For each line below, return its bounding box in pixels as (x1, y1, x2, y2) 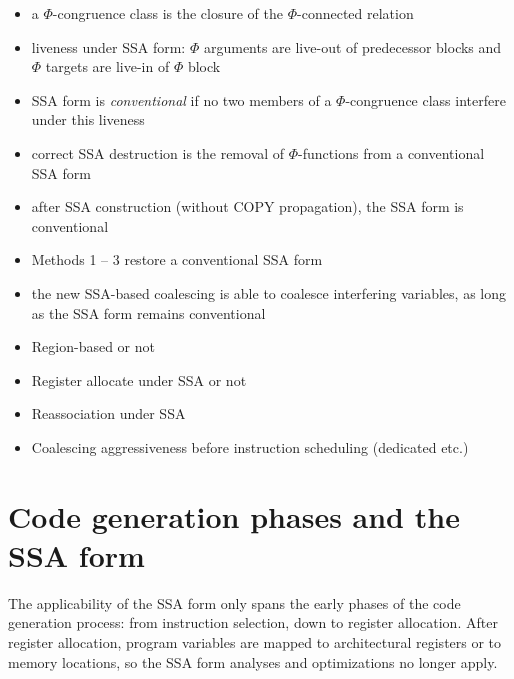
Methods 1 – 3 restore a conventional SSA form (31, 249, 323, 270)
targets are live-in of (45, 56, 170, 77)
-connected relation (297, 3, 414, 23)
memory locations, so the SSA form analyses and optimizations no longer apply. (8, 651, 498, 672)
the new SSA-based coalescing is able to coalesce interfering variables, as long (31, 282, 506, 303)
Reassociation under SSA (31, 403, 186, 424)
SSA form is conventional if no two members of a (31, 89, 332, 110)
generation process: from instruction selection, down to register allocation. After (8, 612, 498, 633)
